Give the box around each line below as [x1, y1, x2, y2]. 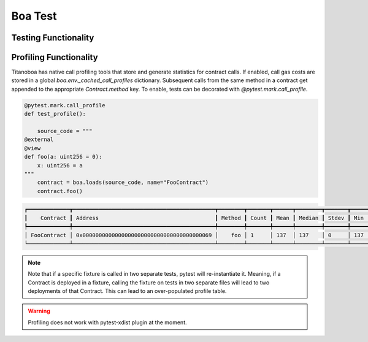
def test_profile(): [24, 110, 86, 118]
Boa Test [11, 9, 57, 23]
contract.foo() [37, 188, 83, 194]
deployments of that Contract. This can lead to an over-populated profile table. [28, 287, 227, 295]
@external [24, 136, 54, 143]
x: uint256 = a [37, 162, 83, 169]
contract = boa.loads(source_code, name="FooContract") [37, 179, 209, 186]
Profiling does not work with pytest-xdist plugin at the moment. [28, 319, 187, 326]
